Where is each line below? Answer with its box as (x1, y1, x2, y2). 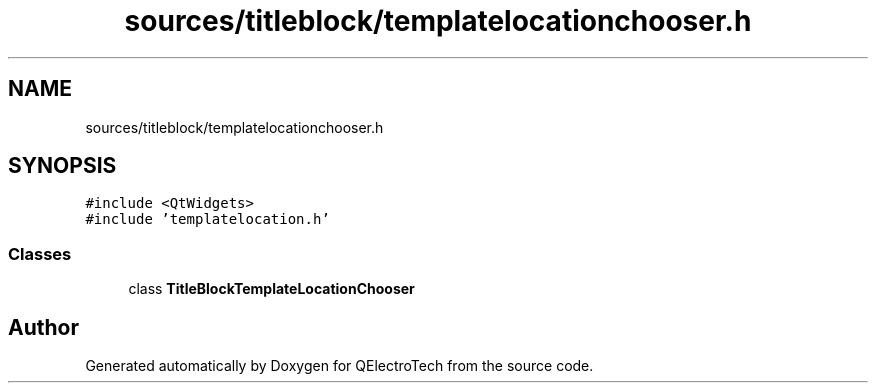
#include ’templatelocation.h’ (85, 211, 330, 228)
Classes (8, 243, 72, 264)
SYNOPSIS (8, 153, 117, 179)
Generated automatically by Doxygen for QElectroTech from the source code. (85, 357, 594, 375)
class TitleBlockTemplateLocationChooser (128, 280, 415, 298)
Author (8, 314, 79, 340)
